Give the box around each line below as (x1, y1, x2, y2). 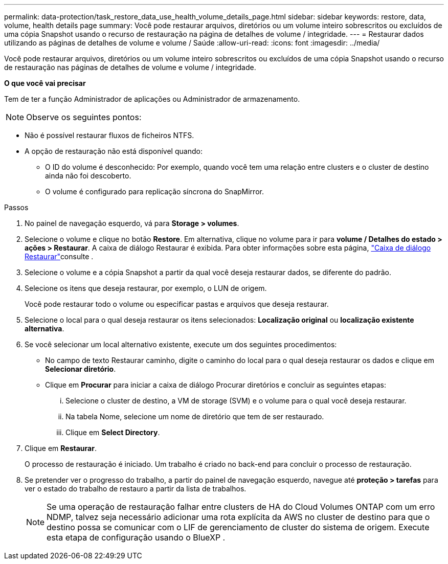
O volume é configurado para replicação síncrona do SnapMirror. (45, 187, 264, 196)
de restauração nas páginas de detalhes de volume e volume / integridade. (4, 63, 256, 72)
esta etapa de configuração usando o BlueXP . (47, 532, 226, 543)
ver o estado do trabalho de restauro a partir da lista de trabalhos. (25, 484, 247, 493)
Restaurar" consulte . (25, 252, 94, 261)
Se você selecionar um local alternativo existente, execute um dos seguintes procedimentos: (25, 340, 337, 349)
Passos (4, 203, 29, 212)
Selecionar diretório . (45, 365, 116, 373)
